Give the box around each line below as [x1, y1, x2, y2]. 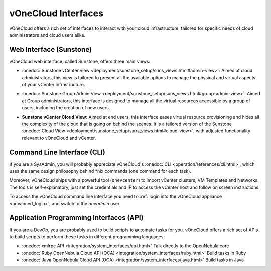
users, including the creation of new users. [22, 105, 110, 111]
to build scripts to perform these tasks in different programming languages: [9, 233, 165, 240]
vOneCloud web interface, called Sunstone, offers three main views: [9, 58, 151, 64]
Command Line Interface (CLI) [9, 148, 105, 156]
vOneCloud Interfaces [9, 8, 104, 19]
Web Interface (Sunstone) [9, 45, 92, 54]
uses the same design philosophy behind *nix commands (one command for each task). [9, 168, 192, 174]
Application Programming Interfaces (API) [9, 213, 144, 222]
